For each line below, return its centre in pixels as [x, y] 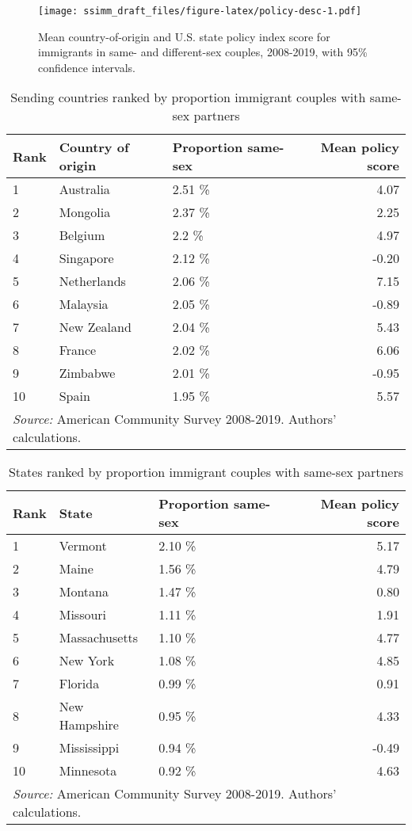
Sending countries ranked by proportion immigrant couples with [188, 97]
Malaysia [84, 304]
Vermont [83, 546]
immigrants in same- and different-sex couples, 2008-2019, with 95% [203, 52]
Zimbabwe [87, 373]
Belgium [82, 235]
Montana [84, 592]
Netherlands [92, 281]
